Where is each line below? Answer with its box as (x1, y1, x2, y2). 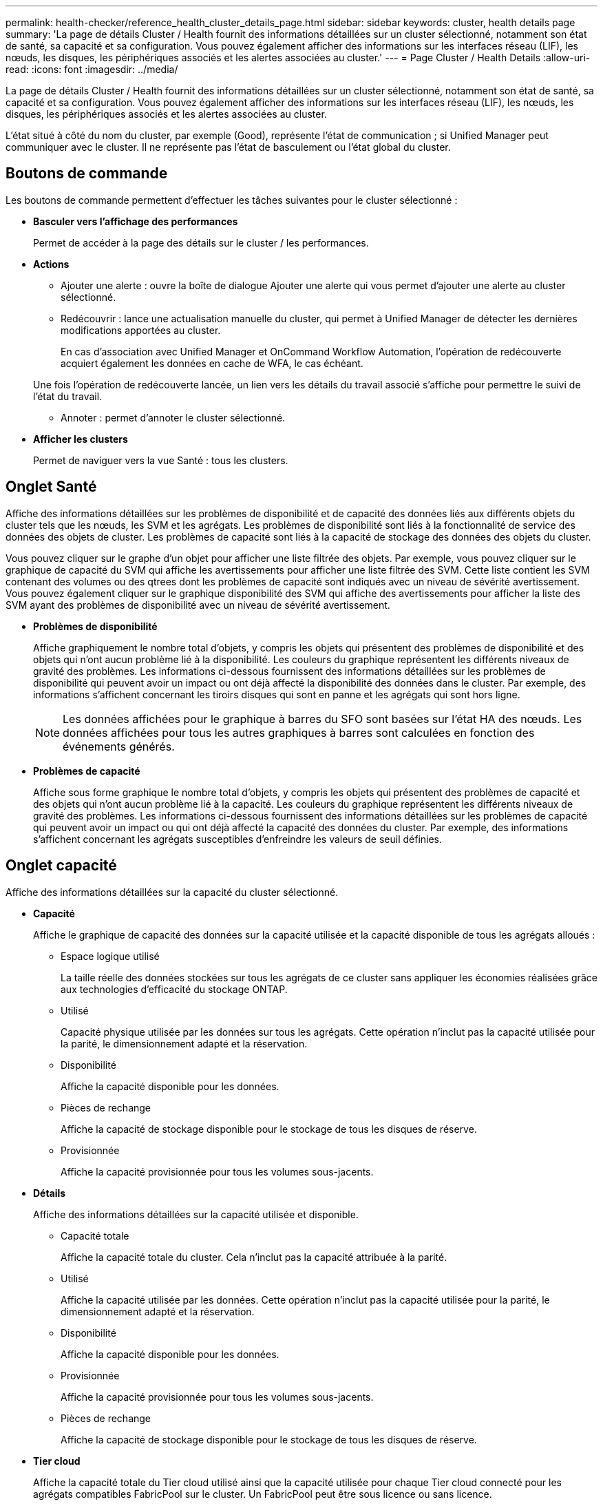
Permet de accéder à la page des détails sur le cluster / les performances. (33, 236, 369, 249)
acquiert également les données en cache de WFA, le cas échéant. (61, 357, 363, 369)
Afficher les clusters (33, 432, 128, 445)
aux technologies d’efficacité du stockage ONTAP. (61, 983, 288, 995)
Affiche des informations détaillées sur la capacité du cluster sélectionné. (6, 886, 339, 898)
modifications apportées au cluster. (61, 324, 221, 336)
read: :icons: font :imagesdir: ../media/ (6, 63, 178, 75)
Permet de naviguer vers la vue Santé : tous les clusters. (33, 454, 288, 466)
